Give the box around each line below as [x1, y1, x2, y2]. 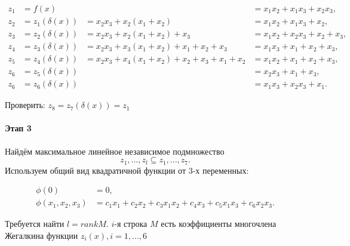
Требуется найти [5, 217, 65, 230]
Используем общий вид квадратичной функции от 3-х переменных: [5, 164, 249, 176]
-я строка [114, 217, 148, 230]
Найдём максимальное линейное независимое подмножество [5, 144, 225, 157]
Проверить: [5, 99, 45, 111]
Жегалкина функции [5, 229, 78, 241]
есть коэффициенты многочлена [161, 217, 277, 230]
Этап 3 [5, 122, 32, 134]
